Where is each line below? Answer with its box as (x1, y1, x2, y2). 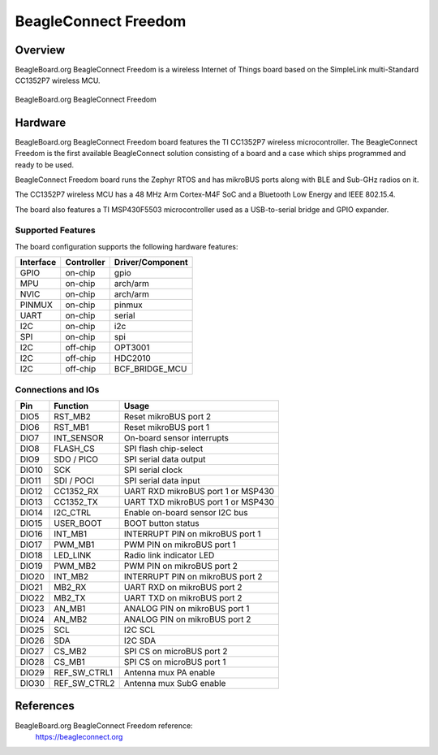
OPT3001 (114, 342, 150, 354)
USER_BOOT (54, 517, 102, 528)
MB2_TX (54, 592, 86, 603)
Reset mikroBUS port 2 (123, 410, 211, 422)
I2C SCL (123, 624, 156, 636)
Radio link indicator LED (123, 549, 215, 561)
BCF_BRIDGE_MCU (114, 363, 187, 375)
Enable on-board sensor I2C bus (123, 506, 248, 518)
